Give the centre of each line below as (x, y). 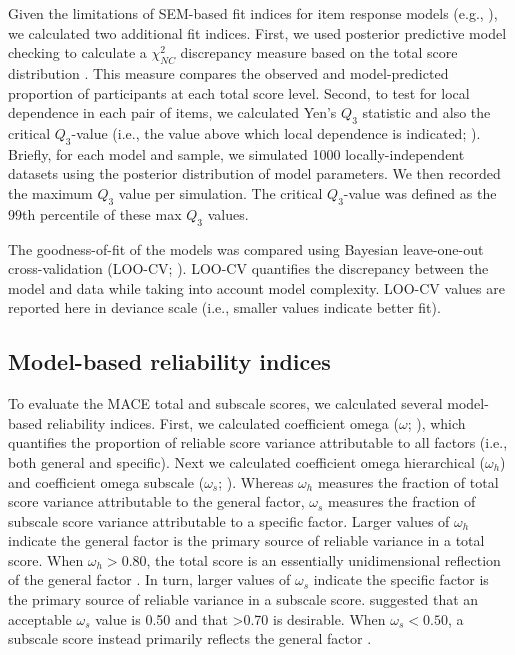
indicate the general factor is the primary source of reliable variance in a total (246, 540)
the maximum (50, 192)
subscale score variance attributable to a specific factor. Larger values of (229, 520)
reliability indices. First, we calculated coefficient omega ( (222, 422)
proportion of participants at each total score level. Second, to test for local (239, 92)
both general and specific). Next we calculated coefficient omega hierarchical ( (246, 461)
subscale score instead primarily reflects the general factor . (190, 638)
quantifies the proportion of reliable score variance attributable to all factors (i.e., (258, 442)
